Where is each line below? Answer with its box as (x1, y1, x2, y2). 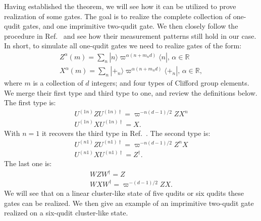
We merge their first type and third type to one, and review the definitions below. (4, 87, 257, 98)
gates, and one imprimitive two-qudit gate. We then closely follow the (22, 21, 238, 31)
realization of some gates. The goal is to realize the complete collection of (4, 11, 231, 21)
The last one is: (4, 158, 52, 169)
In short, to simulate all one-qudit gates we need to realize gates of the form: (4, 40, 242, 51)
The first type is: (4, 97, 56, 108)
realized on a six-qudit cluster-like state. (4, 207, 128, 218)
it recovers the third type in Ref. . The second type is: (41, 127, 211, 138)
